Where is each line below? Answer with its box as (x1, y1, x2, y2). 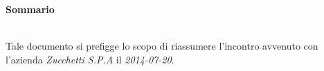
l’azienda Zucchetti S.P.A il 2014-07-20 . (6, 52, 174, 66)
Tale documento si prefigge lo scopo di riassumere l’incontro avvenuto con (6, 39, 318, 53)
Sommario (6, 2, 55, 16)
